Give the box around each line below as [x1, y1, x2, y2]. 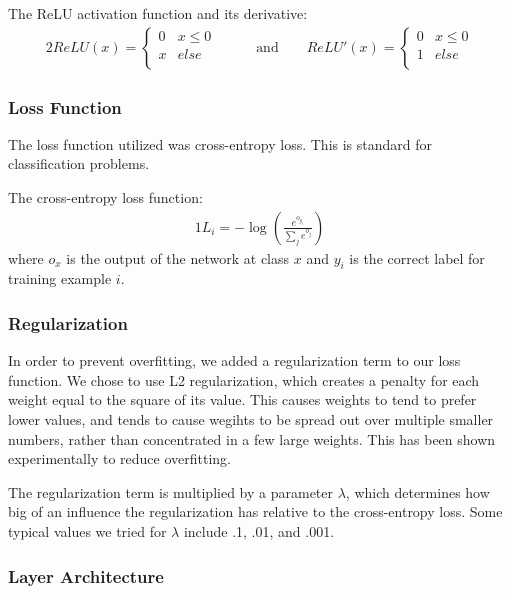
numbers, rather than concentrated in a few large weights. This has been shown [8, 428, 496, 449]
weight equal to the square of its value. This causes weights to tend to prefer [8, 389, 477, 410]
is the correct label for [349, 247, 485, 268]
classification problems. [8, 153, 150, 174]
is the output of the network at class [66, 247, 290, 268]
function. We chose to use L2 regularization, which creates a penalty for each [8, 369, 480, 390]
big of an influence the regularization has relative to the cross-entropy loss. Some [8, 501, 503, 522]
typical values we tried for [8, 521, 167, 542]
